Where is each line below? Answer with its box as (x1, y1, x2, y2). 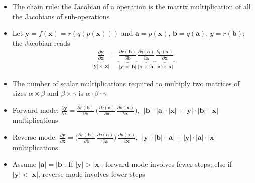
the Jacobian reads (12, 37, 70, 48)
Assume (12, 159, 36, 169)
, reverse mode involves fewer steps (38, 168, 145, 179)
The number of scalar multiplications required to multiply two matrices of (12, 78, 240, 88)
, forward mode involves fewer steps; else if (101, 159, 232, 169)
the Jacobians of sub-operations (12, 11, 110, 21)
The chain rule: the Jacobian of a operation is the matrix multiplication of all (12, 1, 251, 11)
